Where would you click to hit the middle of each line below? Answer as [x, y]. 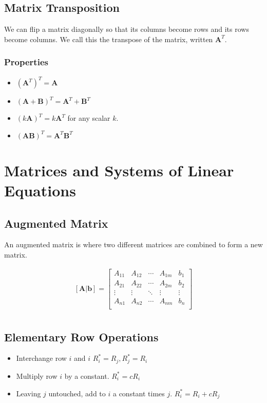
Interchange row [41, 358]
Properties [26, 62]
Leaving [28, 393]
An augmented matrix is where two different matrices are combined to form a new [133, 244]
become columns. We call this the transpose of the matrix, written [109, 39]
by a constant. [87, 375]
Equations [40, 190]
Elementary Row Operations [81, 336]
